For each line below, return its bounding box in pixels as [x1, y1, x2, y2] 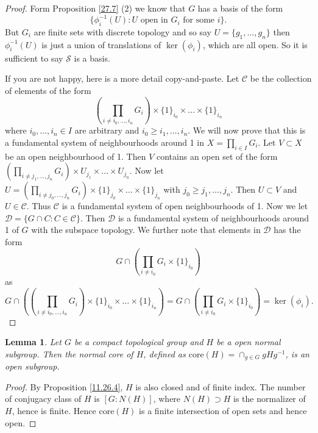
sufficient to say [5, 51, 63, 64]
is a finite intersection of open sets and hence [139, 404, 307, 417]
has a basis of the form [197, 2, 283, 14]
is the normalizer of [233, 392, 306, 405]
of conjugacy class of [5, 392, 82, 405]
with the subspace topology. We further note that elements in [31, 223, 261, 236]
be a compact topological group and [74, 335, 203, 348]
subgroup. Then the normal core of [5, 347, 133, 360]
